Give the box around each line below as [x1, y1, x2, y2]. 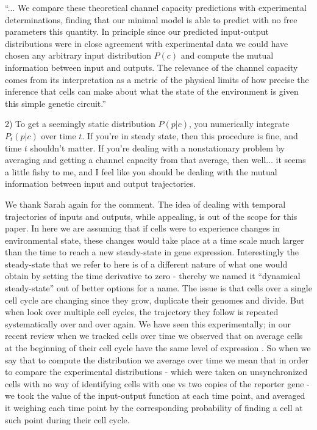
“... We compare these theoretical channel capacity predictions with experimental [5, 1, 307, 13]
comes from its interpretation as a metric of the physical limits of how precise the [5, 73, 309, 86]
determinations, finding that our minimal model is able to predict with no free [5, 13, 297, 26]
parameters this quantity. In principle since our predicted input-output [5, 25, 269, 38]
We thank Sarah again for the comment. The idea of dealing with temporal [5, 197, 286, 210]
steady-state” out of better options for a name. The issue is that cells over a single [5, 282, 312, 294]
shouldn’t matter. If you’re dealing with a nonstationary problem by [30, 141, 285, 154]
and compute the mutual [180, 49, 274, 62]
